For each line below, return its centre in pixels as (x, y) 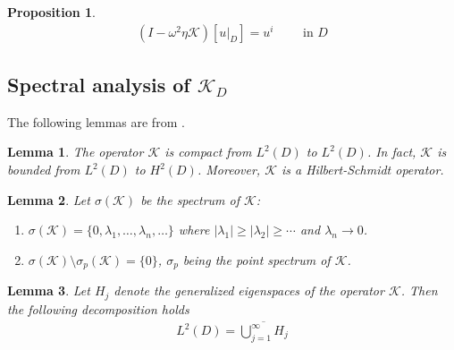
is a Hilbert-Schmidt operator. (363, 170)
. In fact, (391, 152)
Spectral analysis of (99, 85)
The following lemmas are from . (96, 121)
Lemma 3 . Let (49, 290)
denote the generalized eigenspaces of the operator (249, 290)
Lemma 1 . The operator (76, 152)
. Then (419, 290)
